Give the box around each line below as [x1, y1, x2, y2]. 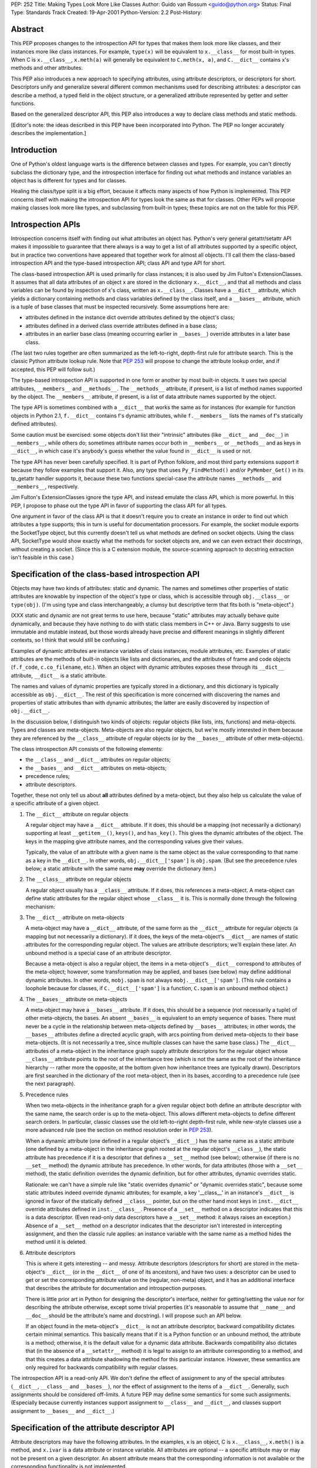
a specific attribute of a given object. [11, 800, 100, 807]
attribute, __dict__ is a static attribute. [11, 672, 107, 679]
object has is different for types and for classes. [11, 177, 127, 184]
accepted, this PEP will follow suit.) [11, 366, 96, 373]
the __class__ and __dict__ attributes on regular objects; [25, 756, 171, 763]
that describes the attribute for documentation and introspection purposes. [25, 1285, 207, 1292]
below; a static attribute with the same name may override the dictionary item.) [25, 865, 217, 872]
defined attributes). [11, 420, 58, 427]
